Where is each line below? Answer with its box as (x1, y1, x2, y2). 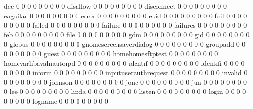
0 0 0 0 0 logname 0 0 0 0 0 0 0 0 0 (4, 95, 108, 106)
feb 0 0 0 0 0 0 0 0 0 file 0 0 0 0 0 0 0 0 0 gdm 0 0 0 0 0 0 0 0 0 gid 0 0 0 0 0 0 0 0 (4, 29, 250, 39)
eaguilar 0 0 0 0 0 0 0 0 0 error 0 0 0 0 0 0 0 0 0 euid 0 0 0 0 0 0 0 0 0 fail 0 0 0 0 (4, 10, 247, 20)
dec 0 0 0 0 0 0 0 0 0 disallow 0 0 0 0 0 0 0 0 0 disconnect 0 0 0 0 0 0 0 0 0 (4, 1, 227, 11)
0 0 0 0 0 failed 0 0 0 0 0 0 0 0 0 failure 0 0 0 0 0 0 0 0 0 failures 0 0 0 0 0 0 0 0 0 (4, 20, 247, 30)
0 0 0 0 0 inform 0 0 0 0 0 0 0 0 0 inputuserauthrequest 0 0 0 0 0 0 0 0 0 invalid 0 (4, 67, 248, 78)
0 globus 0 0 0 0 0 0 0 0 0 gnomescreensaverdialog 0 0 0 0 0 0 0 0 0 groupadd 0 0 (4, 39, 246, 49)
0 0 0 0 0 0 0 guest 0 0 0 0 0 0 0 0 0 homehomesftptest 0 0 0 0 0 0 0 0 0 (4, 48, 218, 58)
